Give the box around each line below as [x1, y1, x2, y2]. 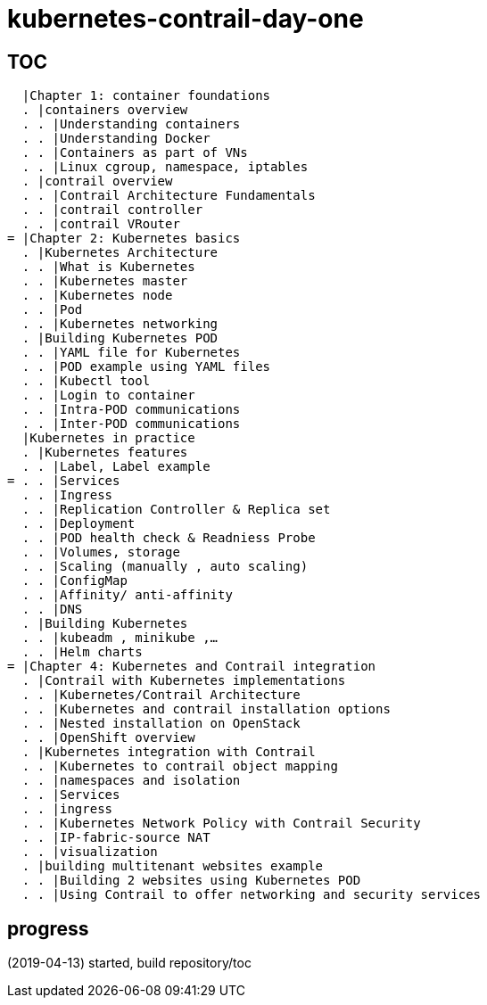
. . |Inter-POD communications [21, 416, 241, 432]
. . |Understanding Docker [21, 131, 210, 146]
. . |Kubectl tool [21, 374, 151, 389]
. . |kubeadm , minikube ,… [21, 630, 219, 646]
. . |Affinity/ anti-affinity [21, 588, 233, 603]
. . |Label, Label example [21, 459, 210, 474]
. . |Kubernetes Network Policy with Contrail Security [21, 816, 421, 831]
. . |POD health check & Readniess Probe [21, 531, 316, 546]
